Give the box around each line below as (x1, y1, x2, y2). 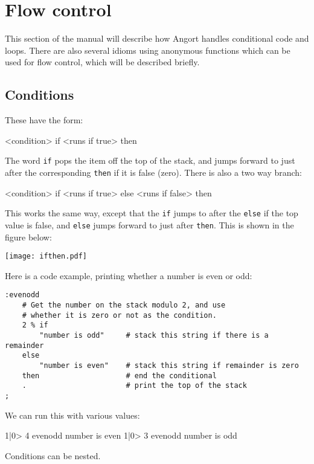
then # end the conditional (22, 371, 217, 380)
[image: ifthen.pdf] (5, 252, 88, 261)
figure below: (5, 230, 52, 243)
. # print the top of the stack (22, 381, 247, 390)
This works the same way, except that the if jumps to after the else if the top (5, 207, 298, 219)
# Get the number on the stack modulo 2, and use (22, 301, 226, 310)
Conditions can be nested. (5, 449, 101, 462)
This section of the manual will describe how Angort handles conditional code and (5, 32, 309, 45)
